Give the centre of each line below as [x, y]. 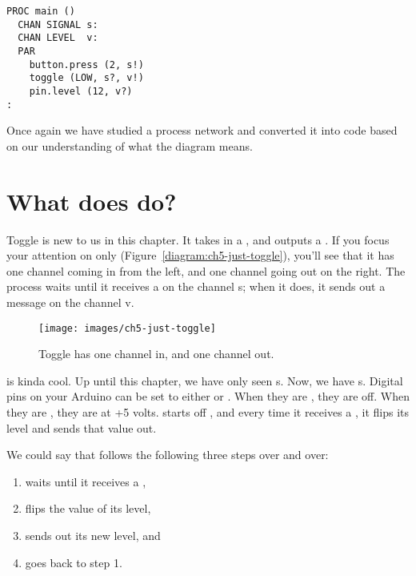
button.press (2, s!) [86, 64]
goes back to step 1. [74, 562]
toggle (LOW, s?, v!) [86, 78]
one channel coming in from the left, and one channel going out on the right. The [206, 270]
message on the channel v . [70, 302]
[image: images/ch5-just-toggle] [127, 328]
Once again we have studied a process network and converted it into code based [202, 130]
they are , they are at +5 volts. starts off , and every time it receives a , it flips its [208, 411]
